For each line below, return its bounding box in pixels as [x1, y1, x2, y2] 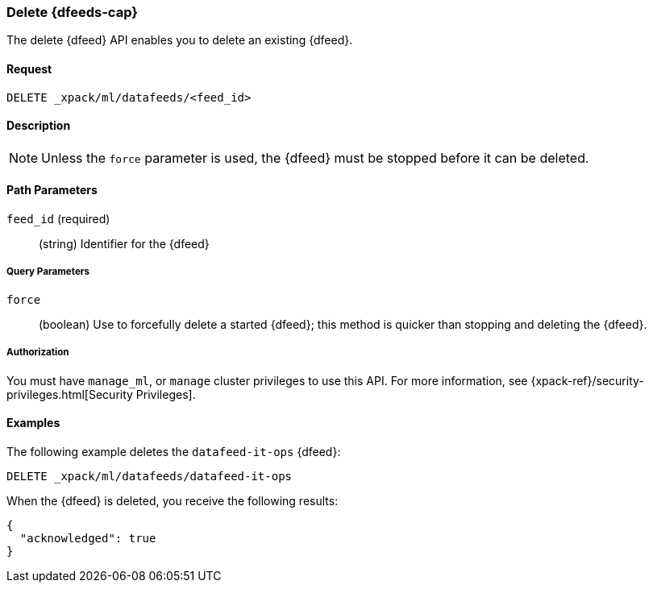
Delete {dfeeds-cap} [6, 4, 138, 20]
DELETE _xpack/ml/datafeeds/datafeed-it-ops [6, 469, 293, 483]
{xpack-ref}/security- [530, 373, 644, 388]
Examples [6, 416, 60, 430]
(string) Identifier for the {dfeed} [39, 237, 210, 251]
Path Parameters [6, 183, 98, 197]
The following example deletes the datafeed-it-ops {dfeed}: [6, 444, 341, 458]
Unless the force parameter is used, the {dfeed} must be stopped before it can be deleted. [41, 149, 589, 166]
